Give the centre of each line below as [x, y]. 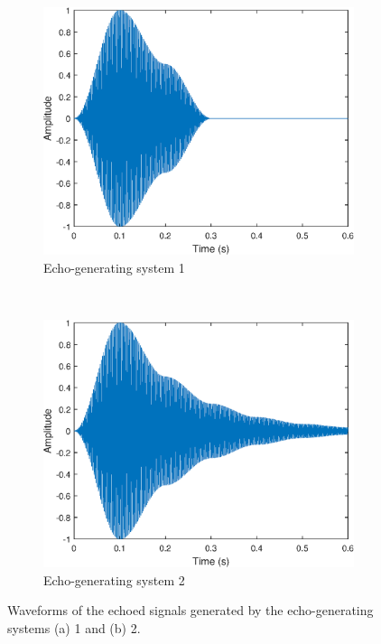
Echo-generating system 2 [114, 579]
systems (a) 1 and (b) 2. [74, 627]
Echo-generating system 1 [114, 267]
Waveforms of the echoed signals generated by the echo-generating [190, 610]
